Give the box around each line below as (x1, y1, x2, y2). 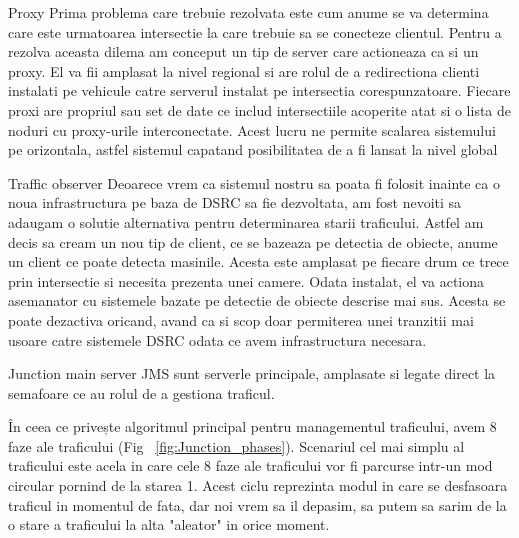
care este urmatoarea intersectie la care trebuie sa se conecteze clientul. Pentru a (8, 21, 502, 42)
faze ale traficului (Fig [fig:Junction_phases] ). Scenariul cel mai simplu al (8, 435, 465, 456)
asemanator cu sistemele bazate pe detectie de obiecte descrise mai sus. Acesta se (8, 290, 506, 311)
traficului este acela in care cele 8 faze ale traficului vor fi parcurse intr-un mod (8, 455, 493, 476)
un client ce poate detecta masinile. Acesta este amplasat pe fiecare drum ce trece (8, 251, 509, 272)
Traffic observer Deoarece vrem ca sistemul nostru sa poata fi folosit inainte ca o (8, 172, 500, 193)
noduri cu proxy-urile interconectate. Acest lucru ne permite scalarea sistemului (8, 119, 496, 140)
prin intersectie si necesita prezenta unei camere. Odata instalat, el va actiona (8, 270, 485, 291)
